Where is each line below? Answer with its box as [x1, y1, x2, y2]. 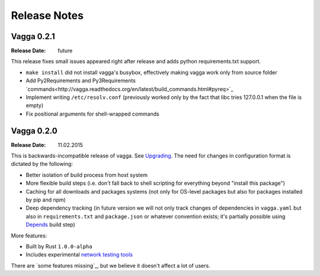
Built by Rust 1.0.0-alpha [25, 243, 92, 250]
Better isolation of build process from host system [25, 171, 148, 178]
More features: [11, 232, 47, 239]
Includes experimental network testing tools [25, 251, 133, 258]
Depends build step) [25, 221, 75, 228]
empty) [25, 102, 44, 109]
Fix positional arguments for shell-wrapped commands [25, 110, 159, 117]
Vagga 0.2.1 [11, 31, 56, 41]
